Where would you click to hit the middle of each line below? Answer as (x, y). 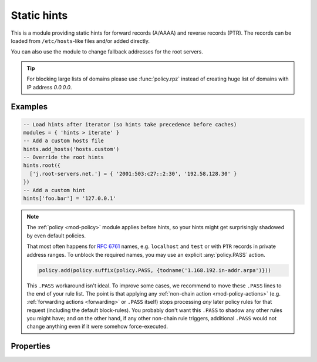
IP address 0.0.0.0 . (49, 87)
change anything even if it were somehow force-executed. (97, 327)
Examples (29, 107)
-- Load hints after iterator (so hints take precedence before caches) (130, 124)
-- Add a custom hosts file (63, 141)
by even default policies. (56, 236)
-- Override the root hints (63, 157)
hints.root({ (42, 165)
